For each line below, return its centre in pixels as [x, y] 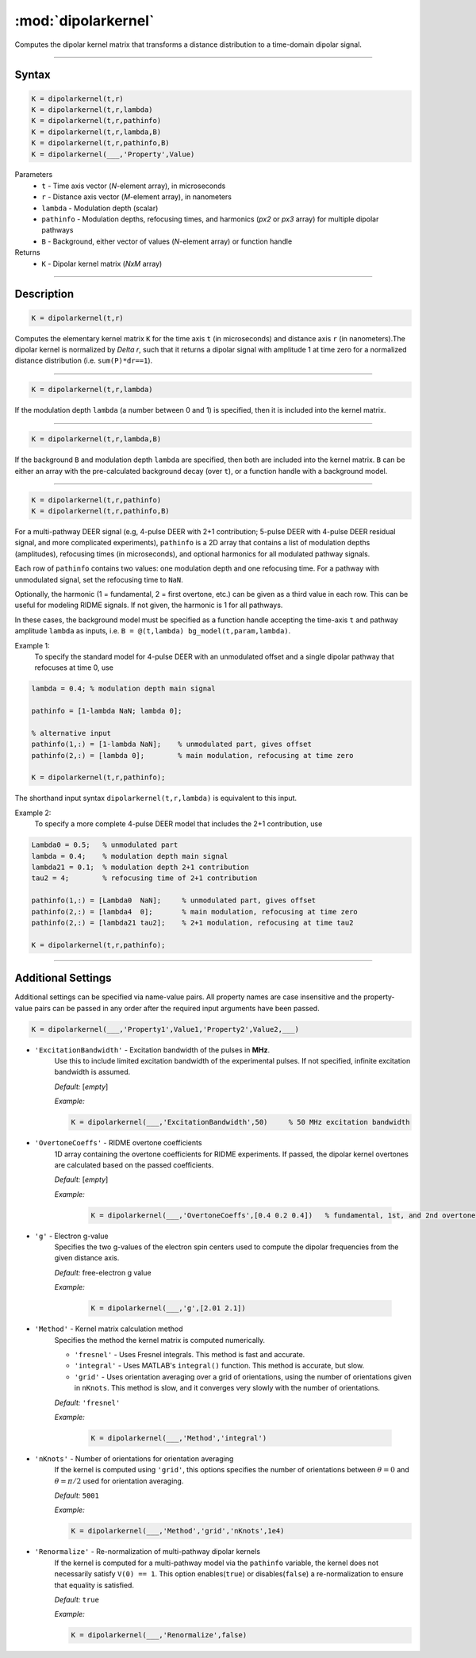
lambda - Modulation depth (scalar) [100, 208]
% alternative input [71, 733]
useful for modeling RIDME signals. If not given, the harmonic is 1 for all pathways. [149, 605]
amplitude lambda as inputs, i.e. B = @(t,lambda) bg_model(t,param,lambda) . [153, 631]
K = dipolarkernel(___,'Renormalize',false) [159, 1635]
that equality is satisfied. [94, 1585]
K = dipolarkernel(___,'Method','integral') [179, 1438]
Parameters [34, 175]
